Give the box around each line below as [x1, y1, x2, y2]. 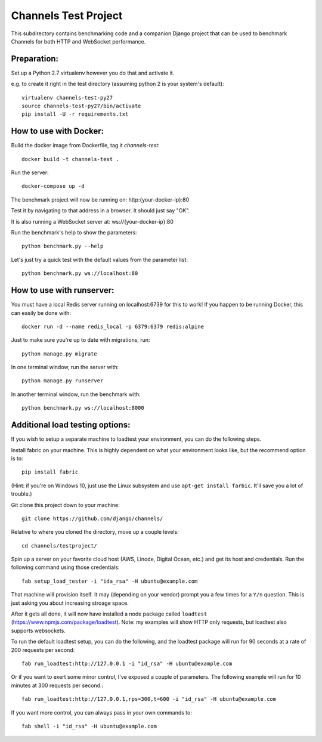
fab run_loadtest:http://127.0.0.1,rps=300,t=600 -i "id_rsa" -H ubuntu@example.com [21, 695, 277, 703]
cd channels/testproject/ [21, 542, 98, 549]
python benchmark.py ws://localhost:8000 [21, 404, 144, 412]
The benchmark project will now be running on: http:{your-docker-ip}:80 [11, 196, 190, 203]
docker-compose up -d [21, 183, 85, 190]
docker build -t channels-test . [21, 156, 119, 162]
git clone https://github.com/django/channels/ [21, 515, 163, 522]
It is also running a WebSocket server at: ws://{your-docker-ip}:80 [11, 218, 174, 225]
